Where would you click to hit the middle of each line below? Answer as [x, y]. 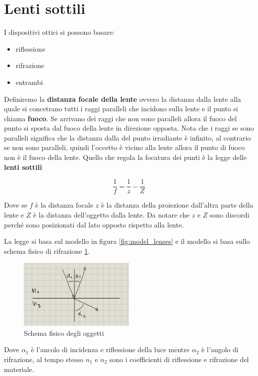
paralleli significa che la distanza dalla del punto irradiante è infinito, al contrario [128, 137]
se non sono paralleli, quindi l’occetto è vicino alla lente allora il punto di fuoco [125, 147]
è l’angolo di [220, 349]
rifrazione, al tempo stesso [44, 359]
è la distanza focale [64, 205]
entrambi [29, 82]
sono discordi [229, 214]
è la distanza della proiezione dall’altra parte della [177, 205]
